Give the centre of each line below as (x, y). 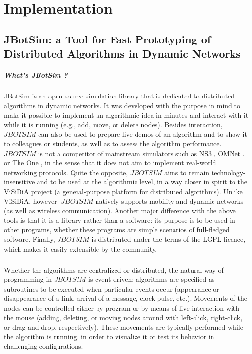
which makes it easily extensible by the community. (81, 248)
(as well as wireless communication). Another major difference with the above (120, 210)
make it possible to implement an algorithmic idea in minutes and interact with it (126, 115)
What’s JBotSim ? (36, 75)
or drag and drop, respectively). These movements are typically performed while (124, 327)
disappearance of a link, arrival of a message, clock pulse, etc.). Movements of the (126, 298)
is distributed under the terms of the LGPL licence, (168, 239)
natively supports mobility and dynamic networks (169, 201)
